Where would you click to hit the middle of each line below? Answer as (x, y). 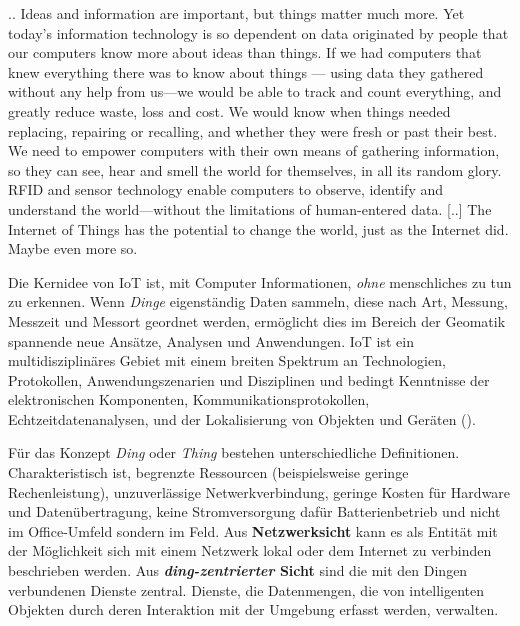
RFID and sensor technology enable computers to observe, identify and (226, 189)
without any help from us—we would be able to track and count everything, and (255, 91)
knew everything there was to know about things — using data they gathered (246, 71)
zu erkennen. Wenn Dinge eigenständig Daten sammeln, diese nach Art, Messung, (258, 301)
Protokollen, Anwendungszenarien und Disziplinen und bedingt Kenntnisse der (249, 379)
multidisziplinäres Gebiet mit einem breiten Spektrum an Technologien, (227, 360)
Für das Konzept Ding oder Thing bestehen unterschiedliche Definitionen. (234, 452)
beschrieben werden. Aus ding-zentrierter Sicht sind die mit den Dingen (238, 570)
